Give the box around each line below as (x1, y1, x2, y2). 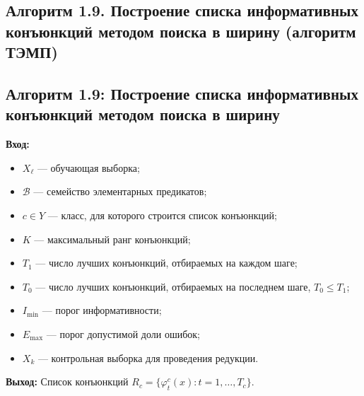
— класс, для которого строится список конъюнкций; (47, 207, 277, 222)
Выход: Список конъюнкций (6, 374, 129, 389)
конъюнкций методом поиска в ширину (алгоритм (6, 20, 356, 42)
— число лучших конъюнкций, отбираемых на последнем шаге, (35, 279, 311, 293)
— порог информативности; (42, 303, 162, 318)
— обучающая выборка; (37, 160, 140, 175)
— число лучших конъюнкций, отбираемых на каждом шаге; (35, 255, 298, 270)
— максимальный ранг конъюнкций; (34, 231, 191, 246)
